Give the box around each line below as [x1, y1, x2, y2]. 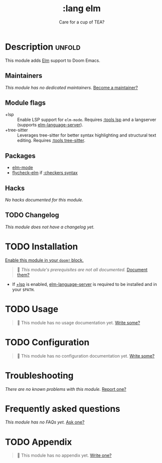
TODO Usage [5, 303, 58, 315]
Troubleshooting [5, 370, 74, 381]
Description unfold [5, 41, 81, 52]
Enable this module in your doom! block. [5, 257, 84, 263]
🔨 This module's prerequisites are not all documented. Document [17, 266, 148, 272]
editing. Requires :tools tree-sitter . [17, 138, 86, 143]
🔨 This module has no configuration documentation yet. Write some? [17, 353, 155, 359]
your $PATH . [12, 286, 35, 292]
